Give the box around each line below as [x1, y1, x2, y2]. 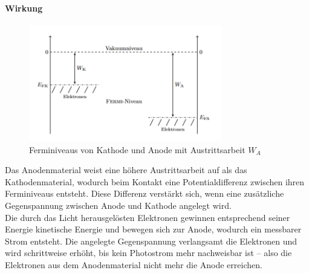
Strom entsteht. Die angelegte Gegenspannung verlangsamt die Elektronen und [5, 234, 298, 247]
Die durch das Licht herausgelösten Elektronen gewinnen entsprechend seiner [5, 211, 290, 223]
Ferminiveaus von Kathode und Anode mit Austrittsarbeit [29, 143, 246, 156]
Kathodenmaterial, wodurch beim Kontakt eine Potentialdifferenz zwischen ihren [5, 175, 305, 188]
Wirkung [5, 1, 43, 14]
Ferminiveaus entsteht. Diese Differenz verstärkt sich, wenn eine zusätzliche [5, 187, 284, 200]
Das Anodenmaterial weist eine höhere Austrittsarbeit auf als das [5, 163, 247, 176]
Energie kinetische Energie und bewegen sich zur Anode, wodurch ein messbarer [5, 223, 302, 235]
